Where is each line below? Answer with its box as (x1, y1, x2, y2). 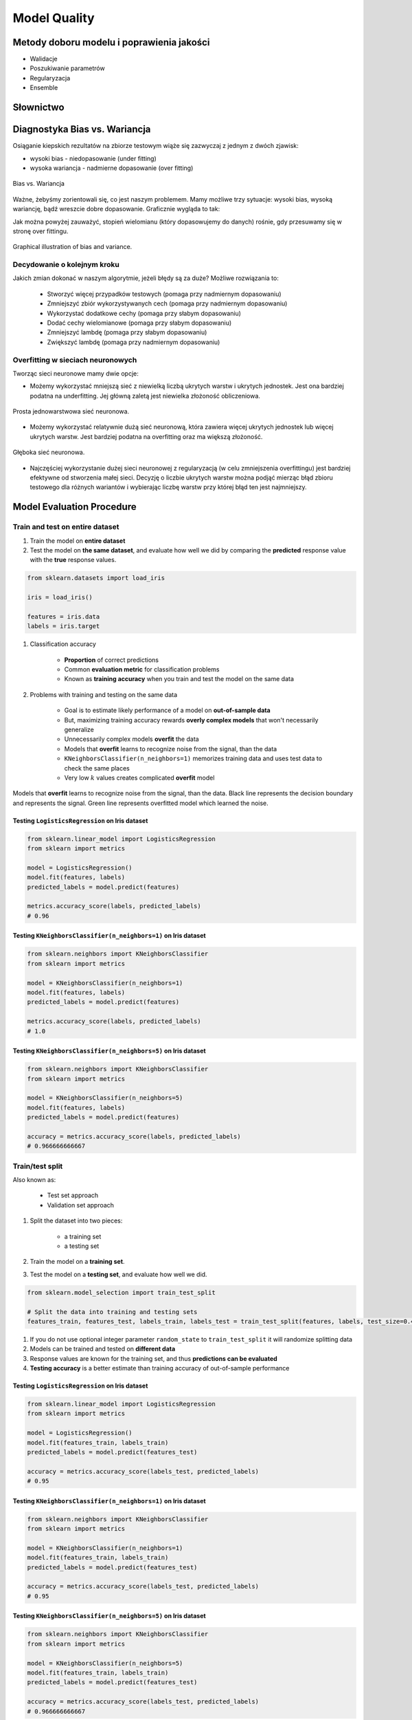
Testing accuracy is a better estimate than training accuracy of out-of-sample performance (30, 1364, 290, 1373)
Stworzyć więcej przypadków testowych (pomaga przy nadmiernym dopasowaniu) (47, 290, 282, 298)
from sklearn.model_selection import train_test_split (27, 1289, 216, 1296)
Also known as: (12, 1176, 56, 1183)
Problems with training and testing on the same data (30, 690, 178, 698)
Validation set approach (47, 1201, 115, 1209)
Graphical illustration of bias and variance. (12, 243, 133, 251)
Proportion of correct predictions (64, 656, 159, 664)
